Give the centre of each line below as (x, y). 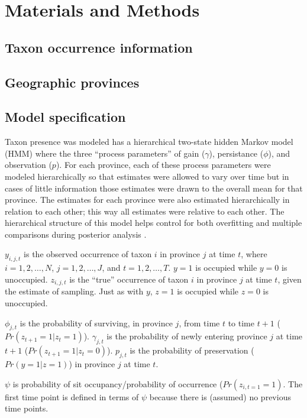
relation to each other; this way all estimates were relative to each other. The (145, 211)
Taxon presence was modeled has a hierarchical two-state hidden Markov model (149, 142)
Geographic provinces (72, 82)
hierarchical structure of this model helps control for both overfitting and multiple (153, 223)
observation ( (28, 165)
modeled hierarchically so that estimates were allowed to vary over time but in (147, 176)
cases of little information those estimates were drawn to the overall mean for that (154, 188)
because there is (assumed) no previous (220, 396)
